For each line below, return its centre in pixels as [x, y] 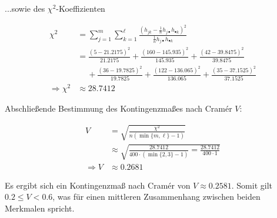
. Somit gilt [252, 185]
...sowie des [25, 8]
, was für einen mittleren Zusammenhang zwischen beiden [156, 197]
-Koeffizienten [81, 8]
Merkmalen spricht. [40, 208]
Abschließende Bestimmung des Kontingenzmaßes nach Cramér [119, 108]
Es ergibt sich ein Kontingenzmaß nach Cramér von [98, 185]
